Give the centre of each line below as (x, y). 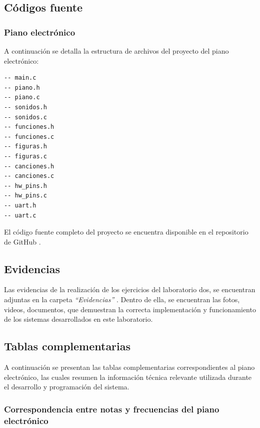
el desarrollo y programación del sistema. (67, 387)
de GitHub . (22, 241)
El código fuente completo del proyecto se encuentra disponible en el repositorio (126, 232)
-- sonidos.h (25, 107)
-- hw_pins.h (25, 186)
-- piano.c (22, 97)
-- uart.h (20, 205)
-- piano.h (22, 87)
